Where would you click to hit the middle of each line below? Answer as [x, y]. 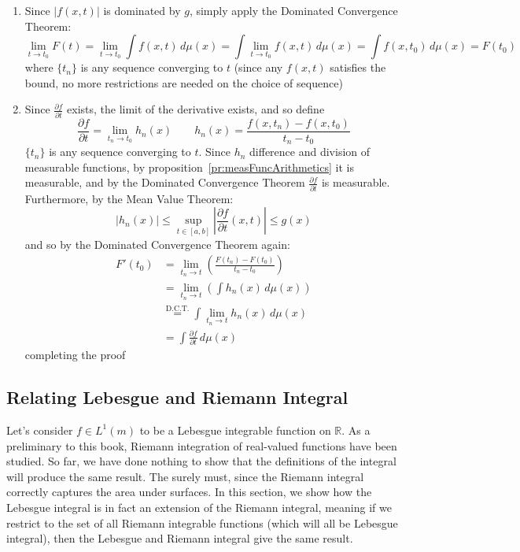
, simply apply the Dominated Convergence [293, 10]
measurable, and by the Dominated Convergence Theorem [165, 182]
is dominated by [142, 10]
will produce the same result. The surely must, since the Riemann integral [185, 476]
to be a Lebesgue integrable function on [235, 430]
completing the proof [75, 355]
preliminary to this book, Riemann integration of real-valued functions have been [202, 445]
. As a [356, 430]
